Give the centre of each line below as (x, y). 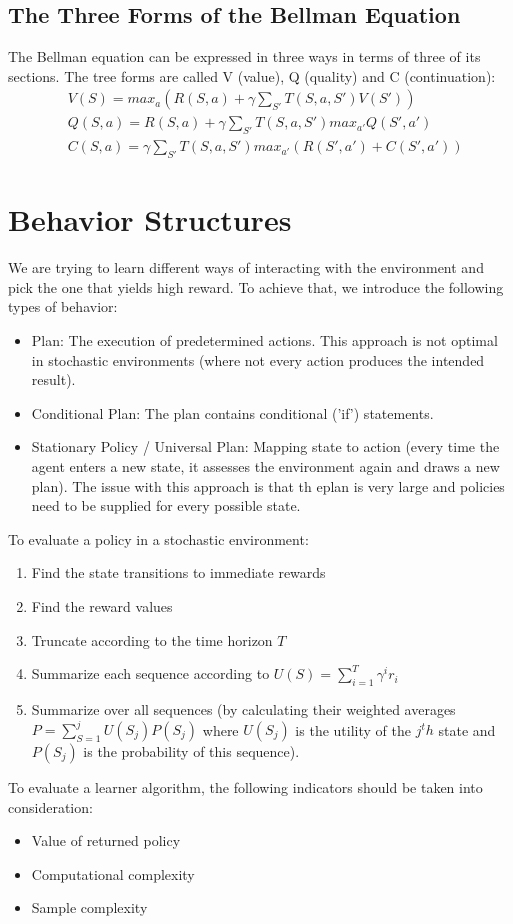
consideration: (50, 806)
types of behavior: (63, 306)
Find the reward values (102, 605)
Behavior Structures (150, 219)
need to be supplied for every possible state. (166, 505)
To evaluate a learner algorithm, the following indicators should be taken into (245, 787)
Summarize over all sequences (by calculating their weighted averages (243, 708)
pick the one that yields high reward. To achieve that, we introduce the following (256, 286)
